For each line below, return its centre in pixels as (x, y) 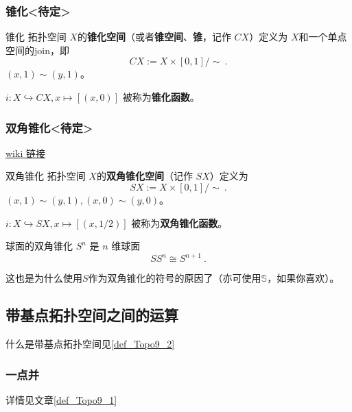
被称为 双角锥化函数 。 (179, 222)
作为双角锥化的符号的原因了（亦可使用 (175, 278)
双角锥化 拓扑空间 (46, 176)
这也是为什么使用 (44, 278)
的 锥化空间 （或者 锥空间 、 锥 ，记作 (154, 37)
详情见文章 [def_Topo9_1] (61, 399)
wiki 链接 (25, 153)
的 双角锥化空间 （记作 (144, 176)
